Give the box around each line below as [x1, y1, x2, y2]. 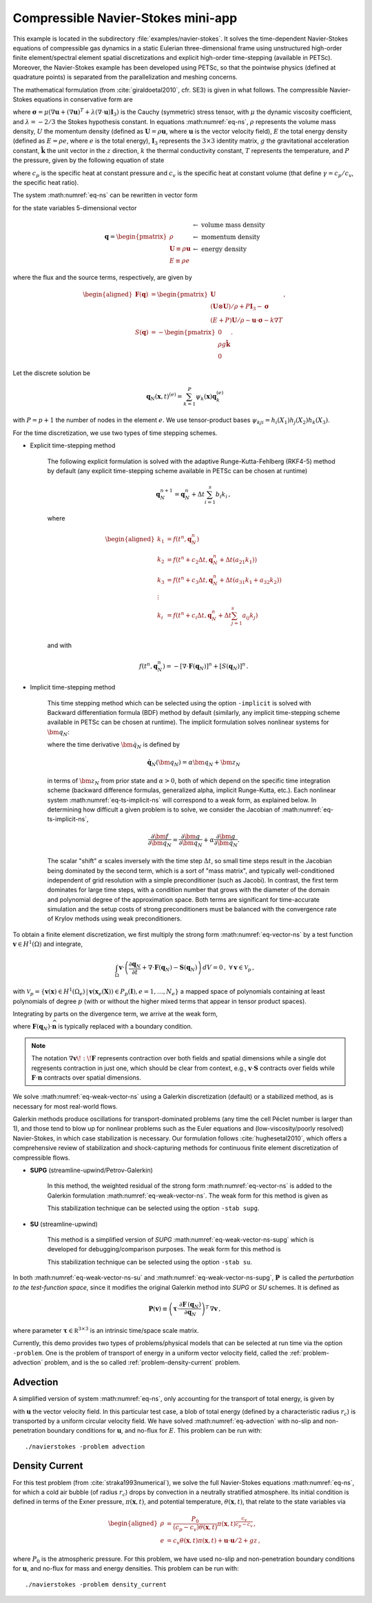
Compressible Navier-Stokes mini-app [12, 10, 238, 26]
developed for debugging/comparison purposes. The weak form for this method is [47, 1245, 282, 1253]
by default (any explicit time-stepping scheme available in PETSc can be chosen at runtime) [47, 466, 308, 475]
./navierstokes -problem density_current [25, 1580, 167, 1589]
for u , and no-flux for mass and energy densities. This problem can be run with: [12, 1564, 239, 1573]
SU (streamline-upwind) [30, 1220, 98, 1228]
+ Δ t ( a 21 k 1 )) [219, 556, 258, 565]
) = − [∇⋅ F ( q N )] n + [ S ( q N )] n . [162, 661, 249, 672]
